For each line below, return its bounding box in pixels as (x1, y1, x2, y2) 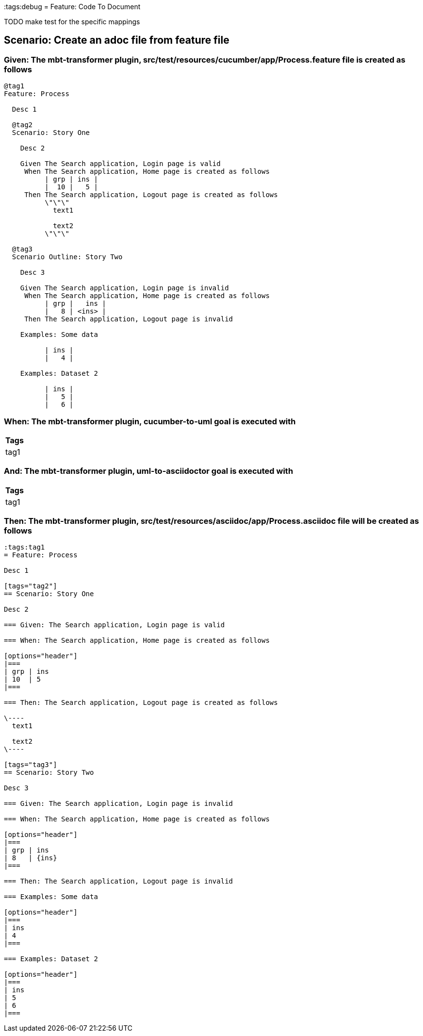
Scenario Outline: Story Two (12, 253, 123, 261)
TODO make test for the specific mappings (4, 17, 140, 26)
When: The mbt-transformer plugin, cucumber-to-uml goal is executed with (4, 416, 296, 426)
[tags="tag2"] (4, 582, 57, 590)
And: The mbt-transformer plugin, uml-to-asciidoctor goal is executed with (4, 466, 293, 476)
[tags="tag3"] (4, 761, 57, 769)
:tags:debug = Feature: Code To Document (4, 2, 141, 11)
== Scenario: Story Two (4, 769, 94, 777)
